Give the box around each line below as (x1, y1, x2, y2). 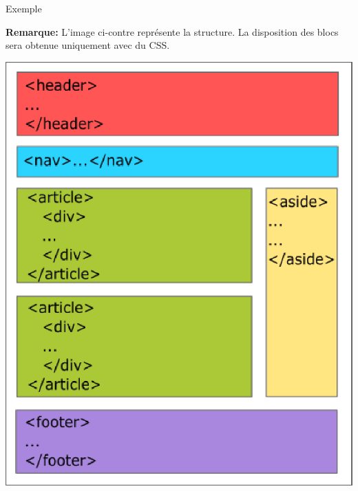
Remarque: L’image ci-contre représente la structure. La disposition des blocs (6, 24, 339, 39)
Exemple (6, 1, 42, 15)
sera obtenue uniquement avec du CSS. (6, 38, 170, 52)
